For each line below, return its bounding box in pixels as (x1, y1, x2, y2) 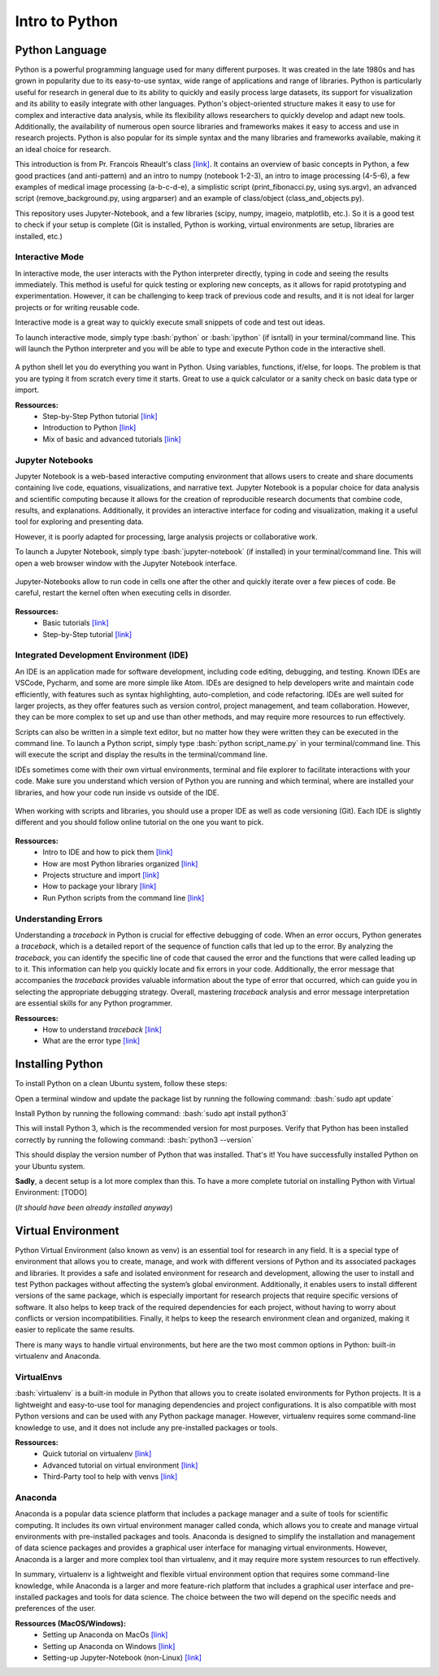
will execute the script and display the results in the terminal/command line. (15, 749, 268, 760)
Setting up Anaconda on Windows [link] (42, 1641, 176, 1651)
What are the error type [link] (42, 1036, 141, 1045)
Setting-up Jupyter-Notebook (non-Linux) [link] (42, 1652, 202, 1662)
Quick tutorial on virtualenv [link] (42, 1449, 152, 1459)
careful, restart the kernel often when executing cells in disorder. (15, 588, 232, 598)
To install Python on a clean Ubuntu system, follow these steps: (15, 1079, 228, 1089)
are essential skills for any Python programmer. (15, 998, 173, 1008)
